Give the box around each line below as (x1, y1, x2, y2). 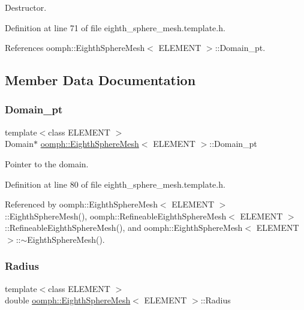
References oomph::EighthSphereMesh (5, 41, 145, 54)
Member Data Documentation (5, 71, 196, 89)
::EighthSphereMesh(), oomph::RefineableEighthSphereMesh (5, 209, 227, 222)
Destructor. (5, 1, 47, 13)
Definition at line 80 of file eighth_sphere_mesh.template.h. (5, 177, 225, 190)
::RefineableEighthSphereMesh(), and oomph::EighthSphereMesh (5, 221, 243, 234)
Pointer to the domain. (5, 157, 89, 170)
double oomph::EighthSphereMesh (5, 294, 131, 306)
